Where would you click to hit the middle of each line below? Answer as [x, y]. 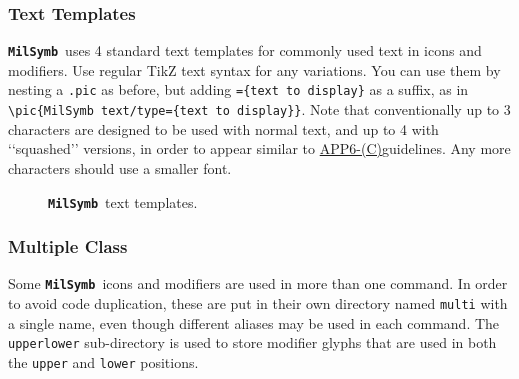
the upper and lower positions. [103, 362]
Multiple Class [68, 246]
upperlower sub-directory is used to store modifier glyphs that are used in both [252, 342]
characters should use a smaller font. [120, 167]
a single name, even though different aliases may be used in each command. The [254, 322]
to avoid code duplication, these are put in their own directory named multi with [258, 303]
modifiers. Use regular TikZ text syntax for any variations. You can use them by [254, 69]
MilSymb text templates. [123, 201]
